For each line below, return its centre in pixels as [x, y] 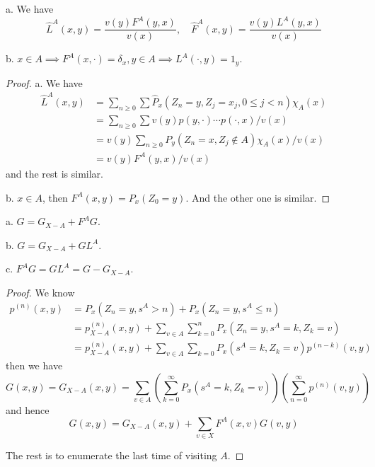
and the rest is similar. [54, 173]
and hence [28, 409]
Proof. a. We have [44, 82]
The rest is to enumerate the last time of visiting [111, 455]
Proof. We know [40, 292]
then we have [34, 365]
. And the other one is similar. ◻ [258, 197]
